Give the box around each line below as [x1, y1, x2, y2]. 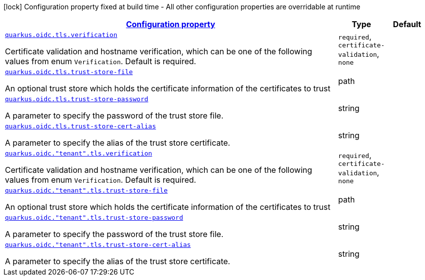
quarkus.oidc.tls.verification [5, 31, 117, 39]
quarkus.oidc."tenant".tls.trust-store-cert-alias [5, 241, 191, 248]
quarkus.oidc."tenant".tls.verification [5, 150, 152, 157]
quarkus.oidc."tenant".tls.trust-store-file [5, 187, 168, 194]
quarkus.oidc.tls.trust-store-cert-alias [5, 122, 156, 130]
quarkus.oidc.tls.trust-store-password [5, 95, 148, 103]
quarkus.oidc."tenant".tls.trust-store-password [5, 214, 184, 221]
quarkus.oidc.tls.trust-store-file [5, 68, 133, 76]
